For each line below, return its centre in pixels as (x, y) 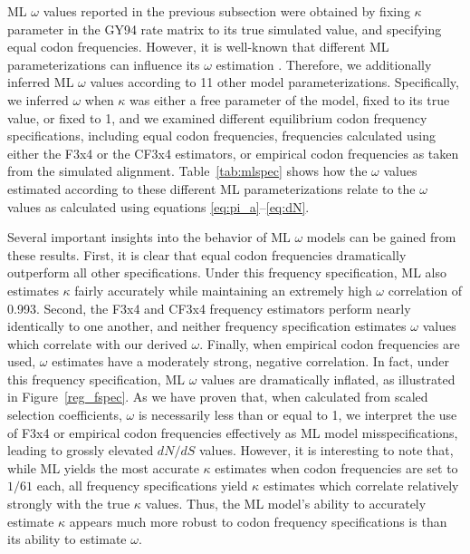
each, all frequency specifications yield (142, 486)
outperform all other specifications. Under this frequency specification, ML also (227, 272)
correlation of (425, 290)
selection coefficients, (65, 415)
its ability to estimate (67, 539)
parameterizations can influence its (104, 64)
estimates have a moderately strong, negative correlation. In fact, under (250, 361)
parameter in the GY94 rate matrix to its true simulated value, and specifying (225, 29)
